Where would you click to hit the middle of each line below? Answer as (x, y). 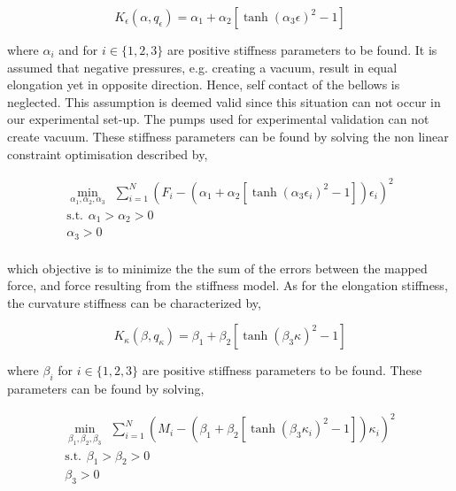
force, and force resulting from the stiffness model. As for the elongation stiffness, (228, 285)
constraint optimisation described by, (108, 153)
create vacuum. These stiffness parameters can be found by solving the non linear (228, 136)
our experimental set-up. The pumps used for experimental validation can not (218, 119)
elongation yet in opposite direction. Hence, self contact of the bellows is (204, 84)
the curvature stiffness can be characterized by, (134, 302)
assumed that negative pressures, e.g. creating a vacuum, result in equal (202, 67)
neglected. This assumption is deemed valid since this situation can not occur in (224, 101)
